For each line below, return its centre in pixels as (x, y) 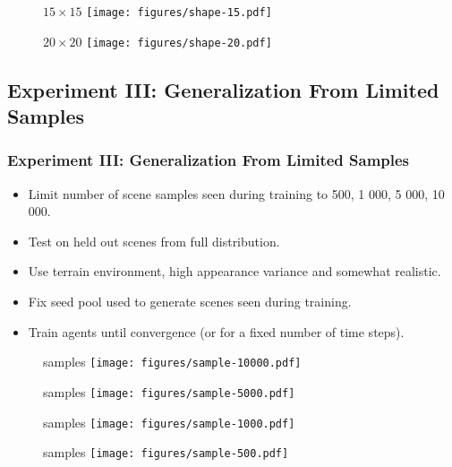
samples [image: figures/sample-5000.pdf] (169, 391)
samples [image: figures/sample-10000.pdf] (172, 362)
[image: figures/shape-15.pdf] (179, 13)
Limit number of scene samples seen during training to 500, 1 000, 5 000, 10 (236, 193)
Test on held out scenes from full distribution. (154, 241)
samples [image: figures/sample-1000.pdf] (169, 422)
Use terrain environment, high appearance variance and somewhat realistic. (235, 271)
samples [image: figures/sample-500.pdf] (166, 452)
